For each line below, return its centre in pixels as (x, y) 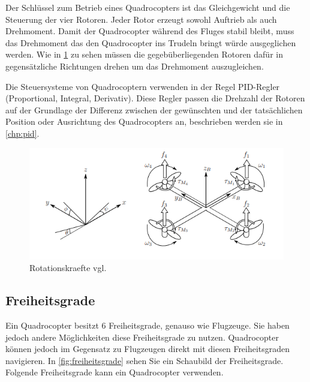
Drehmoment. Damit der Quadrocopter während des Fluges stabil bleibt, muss (150, 31)
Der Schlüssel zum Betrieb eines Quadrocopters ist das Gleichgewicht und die (148, 7)
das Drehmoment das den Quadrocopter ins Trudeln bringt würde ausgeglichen (151, 42)
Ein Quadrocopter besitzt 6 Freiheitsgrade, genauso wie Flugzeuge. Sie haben (148, 325)
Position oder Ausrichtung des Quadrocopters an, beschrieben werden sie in (144, 121)
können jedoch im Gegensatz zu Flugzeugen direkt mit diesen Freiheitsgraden (148, 349)
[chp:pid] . (22, 133)
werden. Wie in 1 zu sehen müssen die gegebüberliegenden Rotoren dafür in (144, 54)
